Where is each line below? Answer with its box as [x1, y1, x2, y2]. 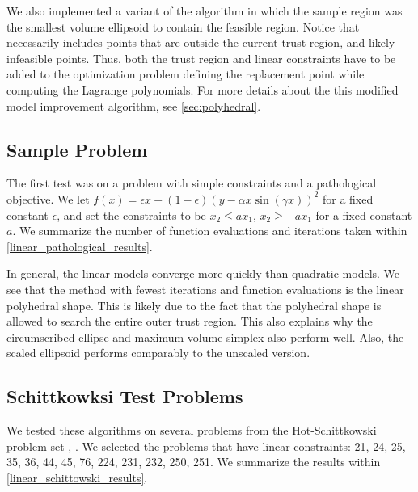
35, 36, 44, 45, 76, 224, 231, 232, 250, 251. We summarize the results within [6, 453, 381, 470]
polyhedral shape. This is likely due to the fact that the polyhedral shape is [6, 296, 382, 313]
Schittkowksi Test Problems [6, 384, 243, 409]
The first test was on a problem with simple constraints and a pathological [6, 175, 377, 191]
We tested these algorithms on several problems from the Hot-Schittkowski [6, 422, 377, 439]
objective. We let [6, 190, 90, 207]
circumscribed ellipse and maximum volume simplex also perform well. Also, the [6, 328, 404, 345]
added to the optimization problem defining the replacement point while [6, 65, 365, 82]
